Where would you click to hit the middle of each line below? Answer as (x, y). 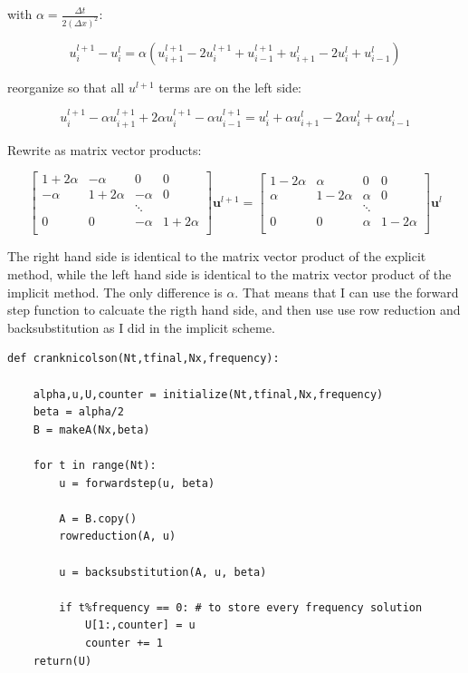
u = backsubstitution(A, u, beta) (163, 572)
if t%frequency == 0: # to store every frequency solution (241, 607)
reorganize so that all (66, 87)
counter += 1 (124, 643)
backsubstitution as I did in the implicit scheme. (141, 327)
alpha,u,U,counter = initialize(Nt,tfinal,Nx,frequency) (208, 394)
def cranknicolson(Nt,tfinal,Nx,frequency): (143, 359)
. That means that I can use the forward (347, 292)
